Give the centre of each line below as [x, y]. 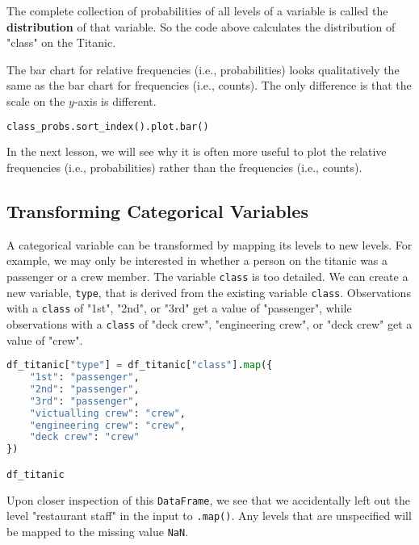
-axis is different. [115, 101]
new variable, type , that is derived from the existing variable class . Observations [209, 292]
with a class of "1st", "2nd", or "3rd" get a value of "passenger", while [179, 308]
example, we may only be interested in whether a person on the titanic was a [197, 260]
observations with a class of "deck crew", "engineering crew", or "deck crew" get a [209, 323]
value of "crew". [45, 340]
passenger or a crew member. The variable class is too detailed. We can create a [207, 277]
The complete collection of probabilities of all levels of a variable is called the [197, 10]
